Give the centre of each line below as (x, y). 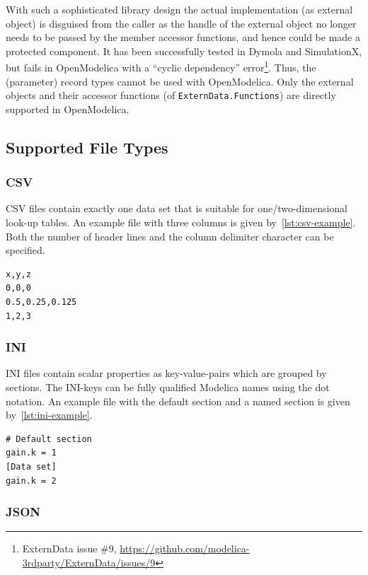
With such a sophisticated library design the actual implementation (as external (179, 9)
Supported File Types (87, 147)
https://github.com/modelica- (185, 548)
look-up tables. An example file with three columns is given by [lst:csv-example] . (181, 222)
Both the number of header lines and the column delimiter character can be (170, 236)
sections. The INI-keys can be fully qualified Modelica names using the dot (168, 387)
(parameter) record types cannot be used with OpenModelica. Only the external (180, 81)
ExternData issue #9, (69, 548)
